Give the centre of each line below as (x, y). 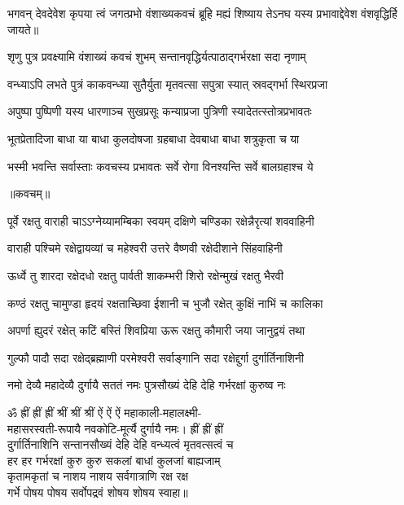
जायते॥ (23, 29)
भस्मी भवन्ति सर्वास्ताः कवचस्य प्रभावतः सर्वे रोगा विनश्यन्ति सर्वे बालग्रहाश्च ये (160, 166)
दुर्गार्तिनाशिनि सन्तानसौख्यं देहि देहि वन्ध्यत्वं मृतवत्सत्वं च (121, 444)
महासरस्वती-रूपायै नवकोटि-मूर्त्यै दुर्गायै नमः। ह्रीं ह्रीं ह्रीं (115, 428)
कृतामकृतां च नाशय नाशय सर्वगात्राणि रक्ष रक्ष (98, 476)
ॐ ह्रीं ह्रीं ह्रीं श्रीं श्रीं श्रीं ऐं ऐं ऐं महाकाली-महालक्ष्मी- (105, 412)
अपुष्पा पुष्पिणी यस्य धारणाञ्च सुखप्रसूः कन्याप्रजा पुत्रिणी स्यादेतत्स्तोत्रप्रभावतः (160, 111)
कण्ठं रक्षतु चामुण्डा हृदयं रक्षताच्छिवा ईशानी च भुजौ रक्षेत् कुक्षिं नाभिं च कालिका (165, 303)
